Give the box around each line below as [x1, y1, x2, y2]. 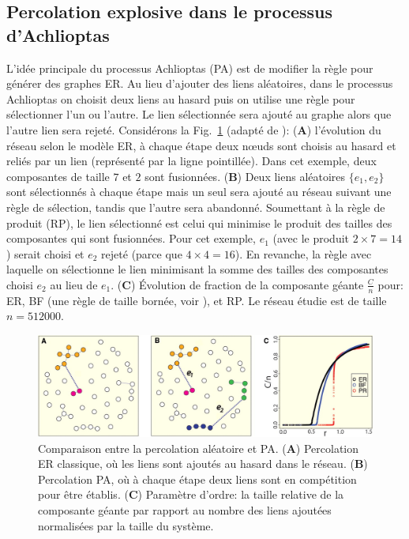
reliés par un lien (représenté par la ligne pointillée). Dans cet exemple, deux [6, 153, 377, 169]
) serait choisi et [6, 245, 84, 262]
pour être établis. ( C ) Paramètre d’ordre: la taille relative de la [38, 486, 344, 503]
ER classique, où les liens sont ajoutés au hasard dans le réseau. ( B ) [38, 455, 368, 472]
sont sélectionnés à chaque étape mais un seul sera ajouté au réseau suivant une [6, 183, 392, 200]
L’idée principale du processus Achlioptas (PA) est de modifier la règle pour [6, 59, 373, 76]
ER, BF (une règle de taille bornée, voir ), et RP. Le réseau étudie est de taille [6, 292, 387, 308]
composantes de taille [6, 168, 110, 184]
